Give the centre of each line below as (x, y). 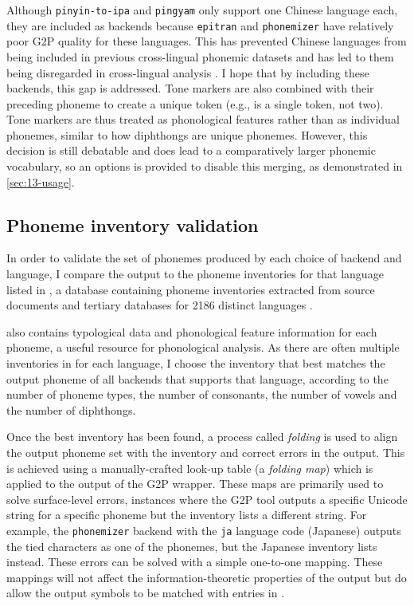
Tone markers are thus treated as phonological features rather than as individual (203, 119)
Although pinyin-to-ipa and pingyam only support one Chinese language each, (202, 10)
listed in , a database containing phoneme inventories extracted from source (191, 289)
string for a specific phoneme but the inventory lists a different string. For (187, 515)
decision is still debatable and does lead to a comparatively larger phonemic (191, 150)
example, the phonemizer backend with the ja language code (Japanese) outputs (204, 530)
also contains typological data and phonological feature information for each (192, 331)
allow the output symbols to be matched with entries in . (146, 593)
